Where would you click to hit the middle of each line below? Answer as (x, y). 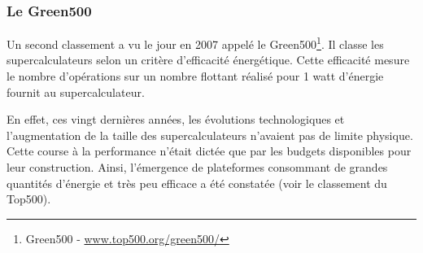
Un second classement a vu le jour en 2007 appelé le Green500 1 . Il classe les (195, 43)
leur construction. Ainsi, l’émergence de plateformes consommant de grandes (197, 167)
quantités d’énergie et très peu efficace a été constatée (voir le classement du (197, 183)
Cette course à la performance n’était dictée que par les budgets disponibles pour (209, 151)
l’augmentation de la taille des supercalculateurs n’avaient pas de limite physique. (210, 135)
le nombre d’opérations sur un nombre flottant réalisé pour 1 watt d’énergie (195, 76)
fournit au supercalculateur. (76, 92)
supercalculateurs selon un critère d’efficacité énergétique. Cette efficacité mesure (208, 60)
